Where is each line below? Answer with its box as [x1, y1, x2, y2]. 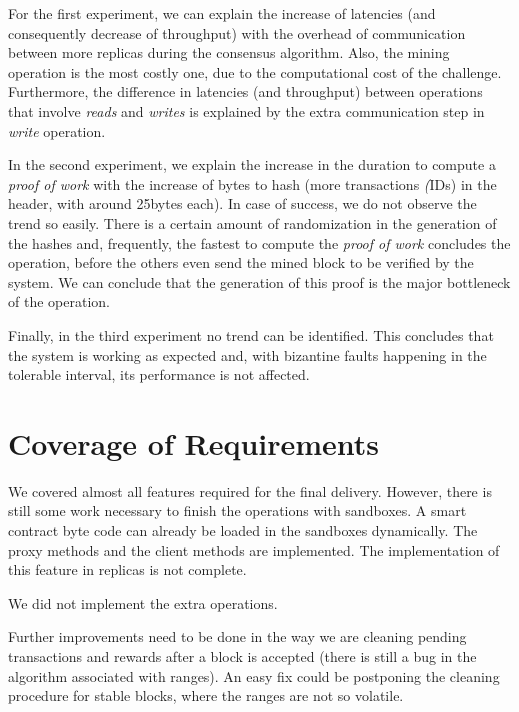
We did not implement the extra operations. [8, 592, 278, 613]
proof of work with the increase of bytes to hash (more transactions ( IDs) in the [8, 173, 497, 194]
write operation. [8, 120, 106, 141]
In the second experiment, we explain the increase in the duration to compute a [8, 154, 496, 175]
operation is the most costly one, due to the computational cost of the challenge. [8, 61, 502, 82]
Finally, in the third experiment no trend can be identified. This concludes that [8, 324, 494, 345]
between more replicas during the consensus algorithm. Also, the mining [8, 42, 450, 63]
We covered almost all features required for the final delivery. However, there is [8, 480, 492, 501]
